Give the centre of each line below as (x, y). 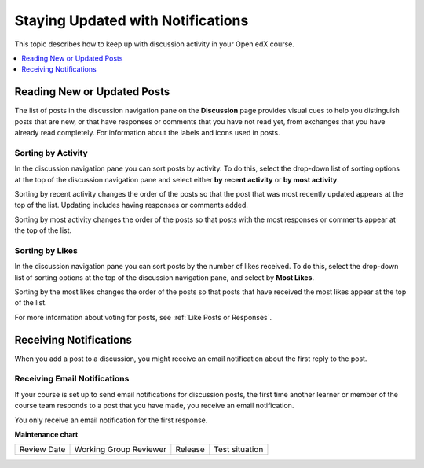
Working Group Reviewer (121, 450)
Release (190, 450)
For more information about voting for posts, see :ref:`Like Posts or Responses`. (143, 317)
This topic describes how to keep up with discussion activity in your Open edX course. (154, 44)
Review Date (42, 450)
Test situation (238, 450)
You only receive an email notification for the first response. (111, 420)
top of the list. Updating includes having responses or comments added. (132, 205)
